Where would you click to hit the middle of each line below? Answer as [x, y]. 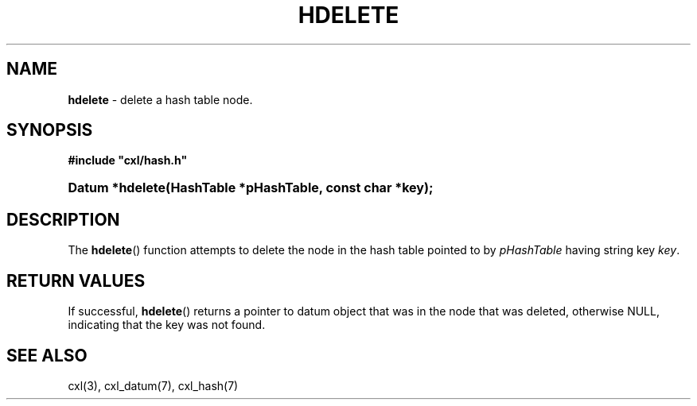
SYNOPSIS [50, 130]
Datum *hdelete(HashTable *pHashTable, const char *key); [251, 188]
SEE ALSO [47, 355]
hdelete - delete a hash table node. [160, 99]
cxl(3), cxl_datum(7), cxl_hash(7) [153, 385]
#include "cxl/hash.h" [128, 160]
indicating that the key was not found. [167, 325]
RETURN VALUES [76, 280]
